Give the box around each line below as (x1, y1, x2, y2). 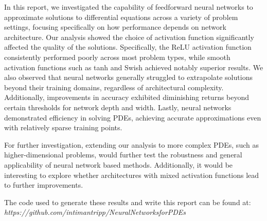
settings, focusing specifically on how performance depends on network (4, 22, 226, 32)
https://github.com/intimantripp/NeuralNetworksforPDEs (4, 207, 186, 217)
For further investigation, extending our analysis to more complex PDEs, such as (4, 139, 259, 150)
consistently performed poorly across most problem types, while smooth (4, 51, 230, 62)
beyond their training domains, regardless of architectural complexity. (4, 82, 224, 92)
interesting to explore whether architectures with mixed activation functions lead (4, 169, 259, 180)
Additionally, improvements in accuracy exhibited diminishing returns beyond (4, 92, 250, 103)
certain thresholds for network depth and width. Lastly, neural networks (4, 102, 232, 112)
